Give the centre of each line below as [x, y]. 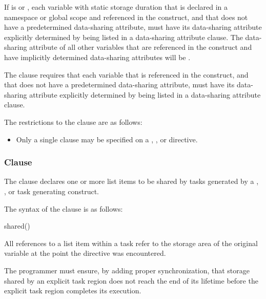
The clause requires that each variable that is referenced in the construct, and [126, 74]
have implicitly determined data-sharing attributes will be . [97, 57]
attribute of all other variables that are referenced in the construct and [141, 47]
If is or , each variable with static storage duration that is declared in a [116, 7]
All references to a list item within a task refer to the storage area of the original [131, 243]
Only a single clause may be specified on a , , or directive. [107, 139]
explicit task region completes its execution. [73, 291]
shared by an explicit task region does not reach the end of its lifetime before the [131, 280]
